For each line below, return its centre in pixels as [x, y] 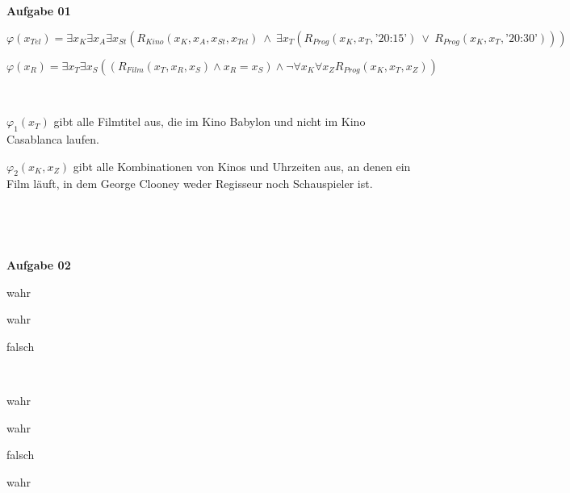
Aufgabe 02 [39, 265]
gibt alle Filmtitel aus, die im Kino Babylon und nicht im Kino [210, 121]
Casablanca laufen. [53, 138]
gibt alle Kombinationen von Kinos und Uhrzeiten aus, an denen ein [242, 166]
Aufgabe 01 [39, 10]
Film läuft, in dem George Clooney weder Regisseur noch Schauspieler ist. [190, 184]
